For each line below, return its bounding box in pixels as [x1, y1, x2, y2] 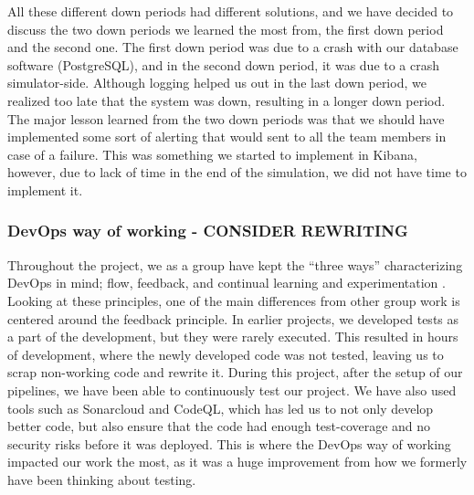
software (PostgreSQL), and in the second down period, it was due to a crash [7, 55, 440, 74]
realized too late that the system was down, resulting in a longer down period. [7, 90, 446, 110]
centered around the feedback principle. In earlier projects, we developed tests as [7, 309, 459, 328]
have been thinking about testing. [7, 469, 196, 489]
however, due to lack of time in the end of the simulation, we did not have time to [7, 163, 467, 182]
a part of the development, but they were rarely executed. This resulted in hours [7, 327, 458, 346]
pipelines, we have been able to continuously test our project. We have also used [7, 380, 457, 399]
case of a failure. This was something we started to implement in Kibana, [7, 144, 417, 163]
